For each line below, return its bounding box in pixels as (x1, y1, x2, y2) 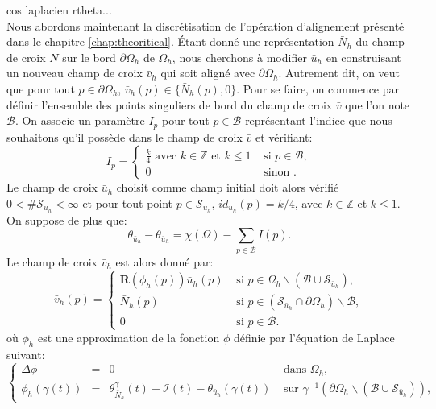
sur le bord (62, 48, 116, 65)
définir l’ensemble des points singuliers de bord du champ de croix (6, 96, 333, 113)
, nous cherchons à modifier (172, 48, 307, 65)
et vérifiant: (255, 128, 313, 145)
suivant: (6, 345, 45, 362)
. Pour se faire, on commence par (236, 80, 399, 97)
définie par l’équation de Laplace (233, 328, 395, 345)
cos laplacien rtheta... (6, 2, 112, 18)
